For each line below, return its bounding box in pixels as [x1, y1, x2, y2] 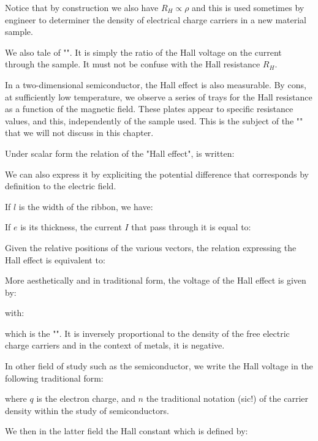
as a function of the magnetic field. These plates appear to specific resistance [5, 102, 293, 115]
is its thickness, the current [20, 221, 122, 233]
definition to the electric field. [5, 179, 116, 192]
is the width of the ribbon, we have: [18, 200, 153, 213]
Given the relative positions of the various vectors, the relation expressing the [5, 241, 297, 254]
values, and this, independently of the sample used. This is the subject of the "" [5, 114, 303, 127]
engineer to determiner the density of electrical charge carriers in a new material [5, 13, 307, 26]
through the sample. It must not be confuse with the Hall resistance [5, 58, 260, 70]
